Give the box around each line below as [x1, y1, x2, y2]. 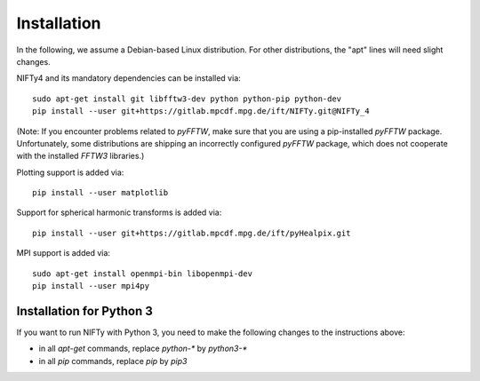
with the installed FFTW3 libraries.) [16, 151, 145, 162]
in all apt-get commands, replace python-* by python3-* [38, 343, 248, 354]
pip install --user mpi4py [32, 281, 150, 291]
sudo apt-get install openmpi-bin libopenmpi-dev [32, 268, 253, 279]
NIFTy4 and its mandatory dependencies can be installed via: [16, 73, 242, 83]
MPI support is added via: [16, 248, 111, 258]
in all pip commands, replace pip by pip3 [38, 355, 188, 366]
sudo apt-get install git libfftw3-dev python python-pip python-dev [32, 93, 342, 104]
